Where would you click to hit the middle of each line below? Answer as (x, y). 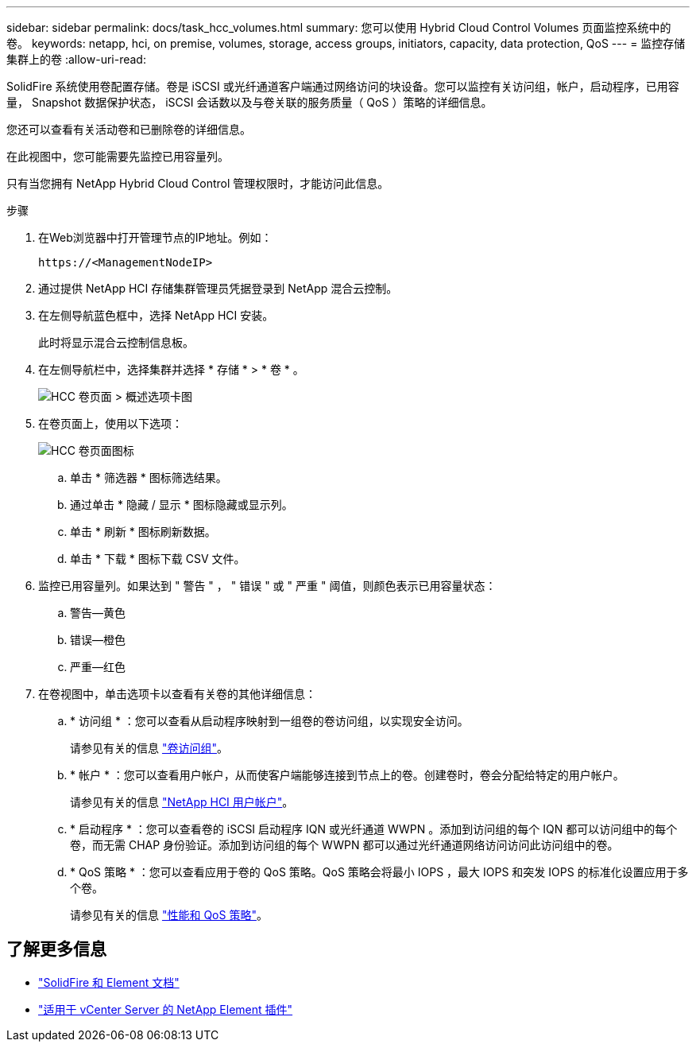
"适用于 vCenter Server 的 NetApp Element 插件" (166, 1009)
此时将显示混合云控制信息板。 (116, 342)
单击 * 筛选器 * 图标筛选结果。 (149, 477)
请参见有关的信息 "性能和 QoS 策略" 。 (169, 915)
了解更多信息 (56, 949)
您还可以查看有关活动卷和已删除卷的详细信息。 (129, 129)
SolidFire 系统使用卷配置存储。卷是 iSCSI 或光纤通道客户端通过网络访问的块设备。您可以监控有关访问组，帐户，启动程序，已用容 (343, 86)
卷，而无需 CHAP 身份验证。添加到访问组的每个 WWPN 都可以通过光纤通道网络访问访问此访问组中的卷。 (344, 845)
